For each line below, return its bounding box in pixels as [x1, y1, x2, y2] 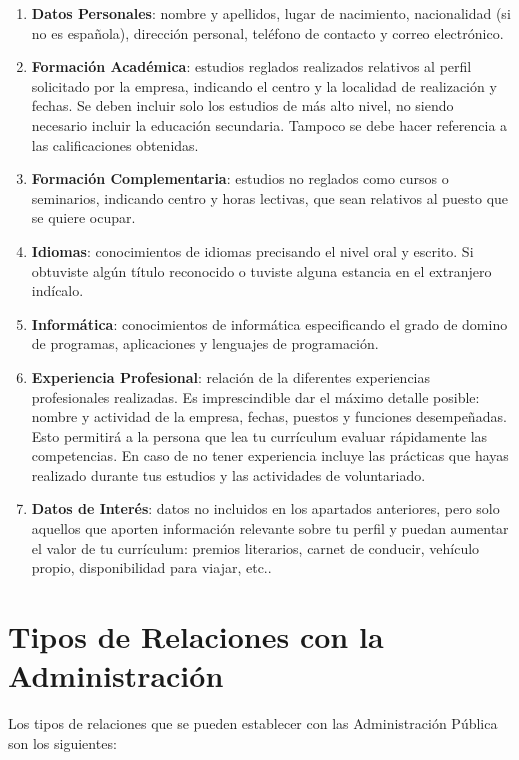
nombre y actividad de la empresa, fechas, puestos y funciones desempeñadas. [31, 406, 507, 427]
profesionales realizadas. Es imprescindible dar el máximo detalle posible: [31, 386, 480, 407]
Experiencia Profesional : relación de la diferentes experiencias [31, 366, 431, 387]
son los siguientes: [8, 732, 117, 753]
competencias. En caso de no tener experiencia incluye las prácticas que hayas [31, 445, 509, 466]
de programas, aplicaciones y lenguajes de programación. [31, 333, 379, 354]
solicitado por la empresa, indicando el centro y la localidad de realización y [31, 75, 497, 96]
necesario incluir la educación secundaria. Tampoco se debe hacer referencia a [31, 114, 508, 135]
